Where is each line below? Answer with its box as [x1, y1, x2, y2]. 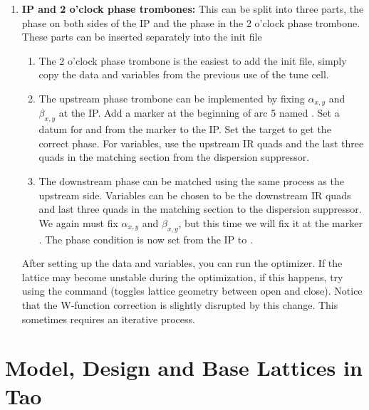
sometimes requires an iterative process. [21, 311, 195, 326]
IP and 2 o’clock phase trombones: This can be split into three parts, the [21, 1, 364, 16]
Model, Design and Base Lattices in [5, 353, 363, 382]
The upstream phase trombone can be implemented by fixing [38, 90, 305, 105]
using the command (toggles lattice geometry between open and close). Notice [21, 283, 363, 298]
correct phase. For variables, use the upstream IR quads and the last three [38, 135, 364, 150]
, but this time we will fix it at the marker [178, 215, 363, 230]
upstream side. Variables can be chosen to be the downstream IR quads [38, 187, 351, 202]
